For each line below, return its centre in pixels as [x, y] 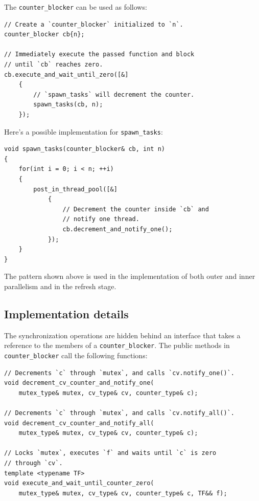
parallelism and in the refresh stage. [60, 286]
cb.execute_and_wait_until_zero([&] [66, 74]
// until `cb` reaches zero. [54, 65]
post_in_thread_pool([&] [75, 189]
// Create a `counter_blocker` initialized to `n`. [94, 24]
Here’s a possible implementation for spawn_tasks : [84, 131]
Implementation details [66, 313]
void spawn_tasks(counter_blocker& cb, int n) [85, 149]
